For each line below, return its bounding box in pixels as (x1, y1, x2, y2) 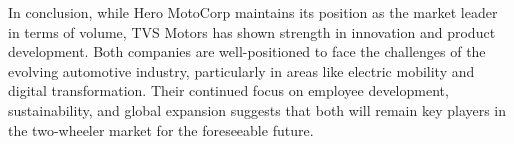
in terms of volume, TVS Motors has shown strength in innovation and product (8, 21, 496, 42)
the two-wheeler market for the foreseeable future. (8, 119, 314, 140)
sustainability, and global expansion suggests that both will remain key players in (8, 99, 507, 120)
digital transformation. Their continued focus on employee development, (8, 80, 449, 101)
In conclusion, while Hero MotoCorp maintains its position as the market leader (8, 2, 498, 22)
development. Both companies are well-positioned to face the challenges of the (8, 41, 486, 62)
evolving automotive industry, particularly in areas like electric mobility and (8, 60, 475, 81)
